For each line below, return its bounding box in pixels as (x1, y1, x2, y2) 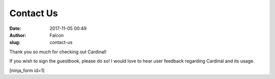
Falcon (49, 32, 64, 38)
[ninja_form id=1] (9, 67, 45, 73)
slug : (9, 39, 20, 46)
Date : (9, 25, 21, 31)
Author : (9, 32, 26, 38)
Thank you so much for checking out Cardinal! (9, 49, 107, 55)
